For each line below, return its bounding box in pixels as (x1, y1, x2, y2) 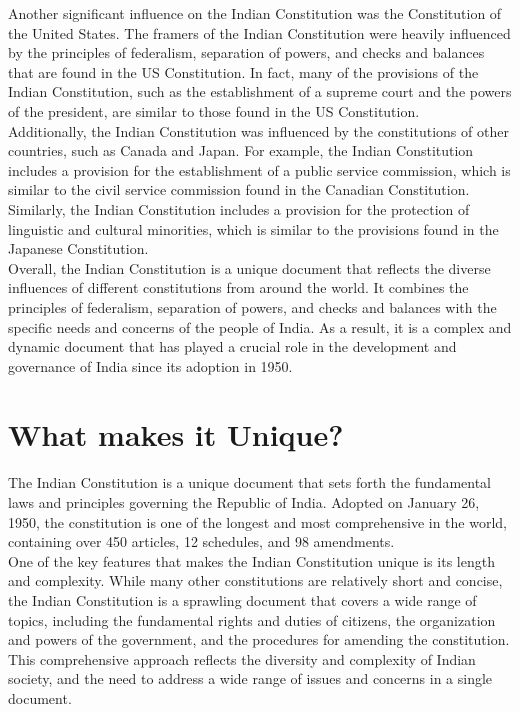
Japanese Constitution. (8, 238, 149, 259)
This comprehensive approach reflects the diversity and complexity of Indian (8, 648, 476, 669)
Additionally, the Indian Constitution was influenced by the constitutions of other (8, 120, 509, 141)
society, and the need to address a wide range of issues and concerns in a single (8, 668, 493, 689)
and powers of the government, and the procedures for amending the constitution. (8, 629, 510, 650)
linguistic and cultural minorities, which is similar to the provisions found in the (8, 218, 499, 239)
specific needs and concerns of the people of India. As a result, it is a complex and (8, 316, 512, 337)
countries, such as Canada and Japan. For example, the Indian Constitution (8, 140, 474, 161)
